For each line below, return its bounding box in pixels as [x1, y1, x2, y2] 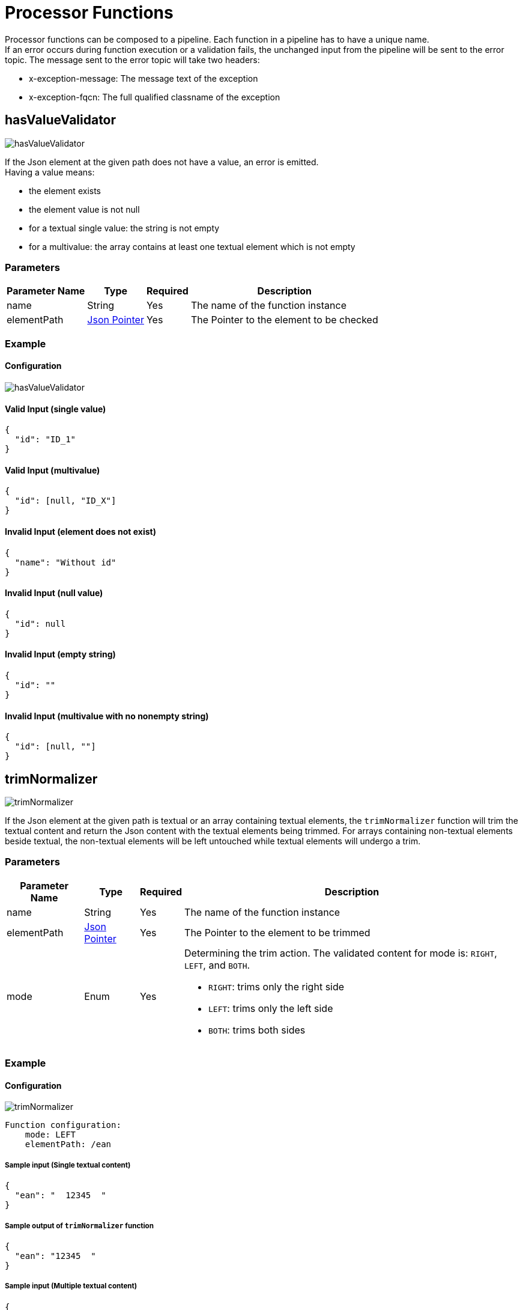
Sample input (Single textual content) [5, 1160, 131, 1169]
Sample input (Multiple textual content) [5, 1282, 138, 1291]
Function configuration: [5, 1120, 121, 1130]
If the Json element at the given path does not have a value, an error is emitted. [5, 156, 319, 167]
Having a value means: [5, 166, 95, 177]
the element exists [29, 185, 101, 196]
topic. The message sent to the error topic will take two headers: [5, 54, 260, 65]
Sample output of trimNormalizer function [5, 1221, 154, 1230]
